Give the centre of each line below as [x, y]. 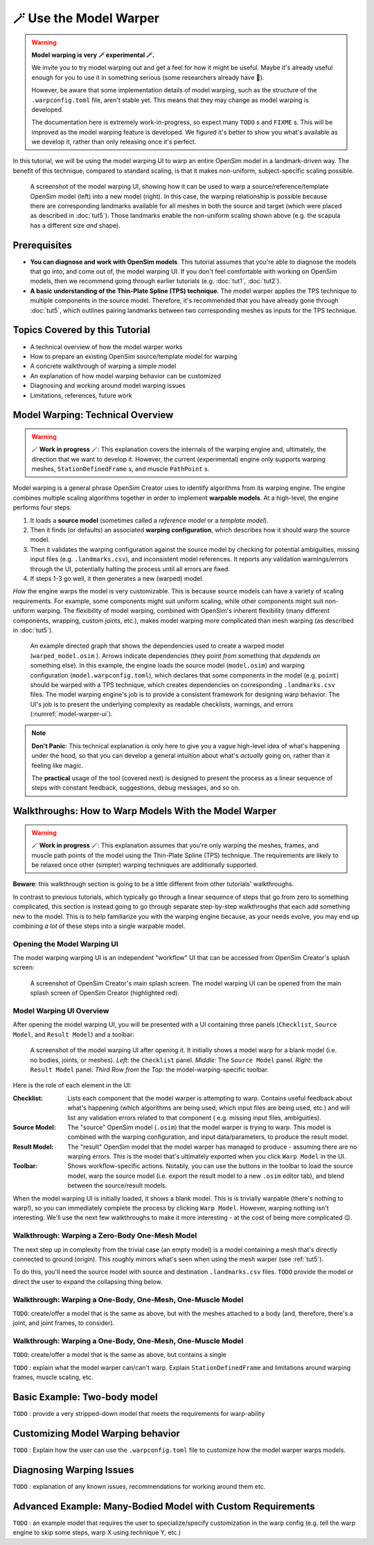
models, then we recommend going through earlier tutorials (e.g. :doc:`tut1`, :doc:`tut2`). [156, 281]
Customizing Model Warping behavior [96, 1433]
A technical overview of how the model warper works [106, 346]
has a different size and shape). [75, 225]
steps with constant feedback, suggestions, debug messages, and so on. [136, 788]
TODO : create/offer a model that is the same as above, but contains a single [119, 1355]
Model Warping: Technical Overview [93, 415]
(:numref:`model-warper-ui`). [72, 714]
